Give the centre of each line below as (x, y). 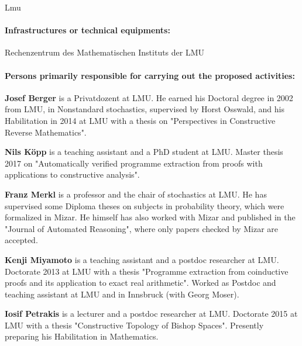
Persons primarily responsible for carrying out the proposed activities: (150, 75)
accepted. (21, 240)
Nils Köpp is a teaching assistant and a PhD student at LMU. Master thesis (144, 152)
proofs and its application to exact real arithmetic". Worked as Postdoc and (140, 283)
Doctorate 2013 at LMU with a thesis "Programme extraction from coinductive (147, 271)
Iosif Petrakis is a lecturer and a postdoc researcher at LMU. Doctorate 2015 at (151, 314)
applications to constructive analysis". (72, 174)
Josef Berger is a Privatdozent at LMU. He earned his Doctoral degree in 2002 (149, 97)
